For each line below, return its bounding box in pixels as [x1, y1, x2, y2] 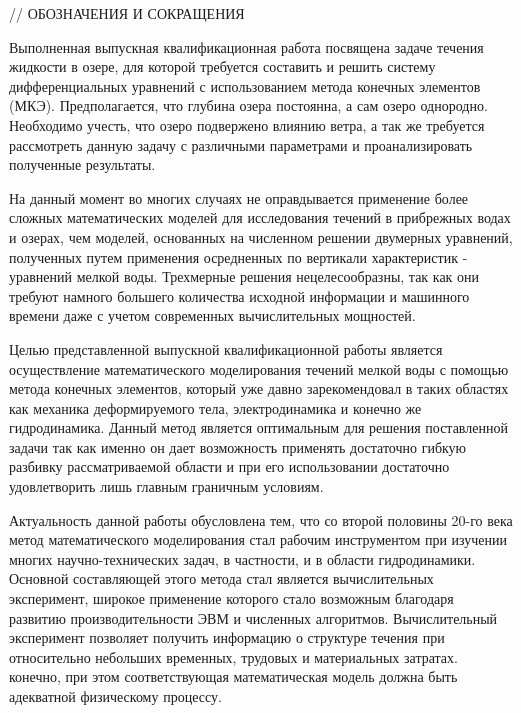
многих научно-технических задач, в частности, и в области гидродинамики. [9, 548, 476, 569]
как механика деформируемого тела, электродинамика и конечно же [9, 397, 422, 418]
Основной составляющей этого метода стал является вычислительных [9, 568, 434, 589]
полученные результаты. [9, 154, 156, 175]
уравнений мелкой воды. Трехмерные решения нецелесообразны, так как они [9, 266, 480, 287]
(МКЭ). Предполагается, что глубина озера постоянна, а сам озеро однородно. [9, 95, 488, 116]
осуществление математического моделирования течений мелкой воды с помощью [9, 358, 509, 379]
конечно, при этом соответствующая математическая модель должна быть [9, 666, 458, 687]
